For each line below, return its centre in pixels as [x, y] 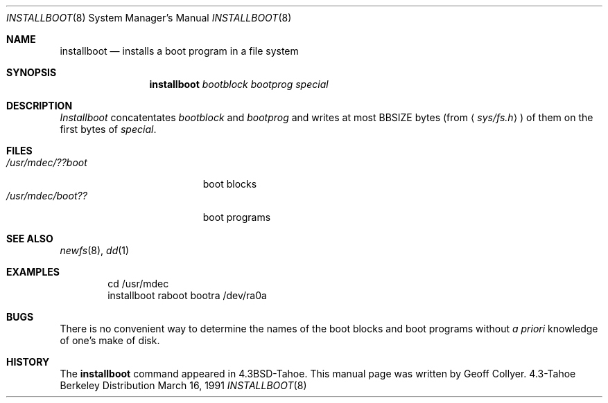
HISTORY [28, 362]
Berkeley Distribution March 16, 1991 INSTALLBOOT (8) [183, 385]
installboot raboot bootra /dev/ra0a [187, 295]
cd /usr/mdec [138, 284]
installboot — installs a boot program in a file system [179, 51]
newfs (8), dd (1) [95, 250]
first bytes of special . [108, 129]
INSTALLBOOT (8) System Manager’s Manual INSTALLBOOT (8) [149, 18]
